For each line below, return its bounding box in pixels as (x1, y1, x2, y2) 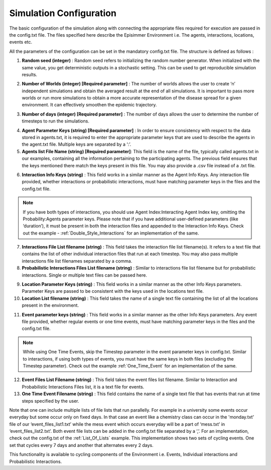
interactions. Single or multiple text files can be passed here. (22, 272, 148, 278)
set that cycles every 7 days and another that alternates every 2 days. (9, 442, 154, 448)
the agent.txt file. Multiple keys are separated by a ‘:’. (22, 141, 131, 148)
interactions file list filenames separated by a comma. (22, 258, 132, 264)
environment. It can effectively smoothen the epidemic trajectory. (22, 102, 157, 108)
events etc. (9, 39, 33, 45)
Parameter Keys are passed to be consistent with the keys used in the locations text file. (22, 288, 204, 294)
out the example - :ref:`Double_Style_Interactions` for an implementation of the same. (23, 230, 199, 236)
